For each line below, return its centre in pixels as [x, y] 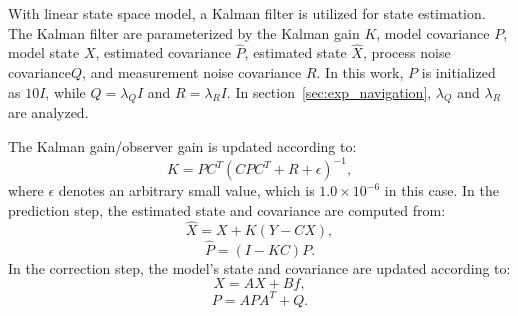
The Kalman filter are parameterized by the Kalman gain [184, 32]
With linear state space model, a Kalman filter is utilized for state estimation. [247, 13]
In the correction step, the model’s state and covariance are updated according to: [259, 267]
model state [44, 52]
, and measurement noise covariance [192, 72]
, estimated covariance [163, 52]
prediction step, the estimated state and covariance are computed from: [227, 209]
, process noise [406, 52]
